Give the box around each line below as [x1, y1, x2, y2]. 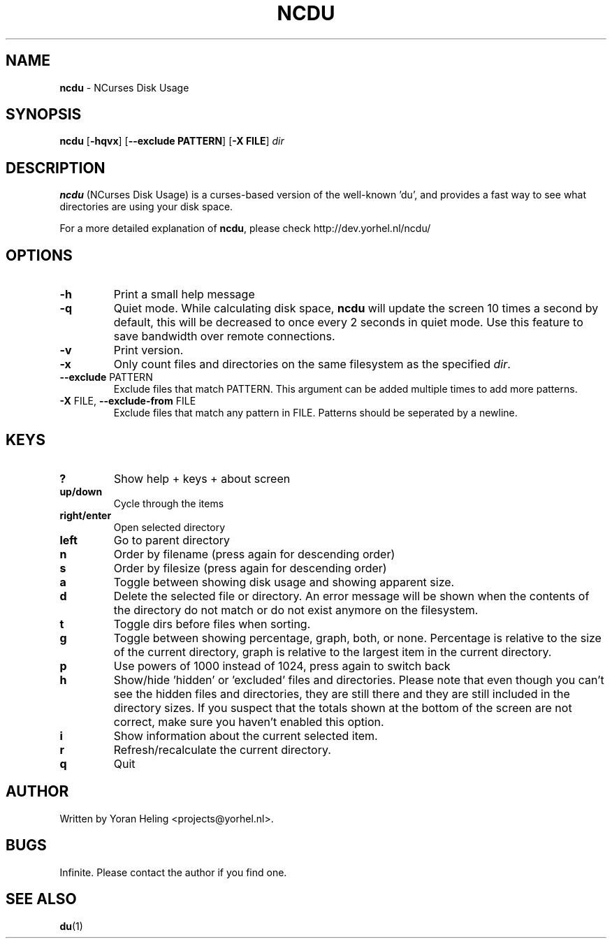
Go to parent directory [113, 532, 231, 547]
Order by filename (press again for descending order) [113, 546, 395, 561]
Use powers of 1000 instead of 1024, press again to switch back [113, 658, 451, 673]
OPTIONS [6, 246, 73, 264]
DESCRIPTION [6, 159, 105, 177]
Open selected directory [113, 521, 226, 533]
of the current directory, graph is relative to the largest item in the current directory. [113, 644, 552, 659]
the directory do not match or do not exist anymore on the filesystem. [113, 602, 479, 617]
